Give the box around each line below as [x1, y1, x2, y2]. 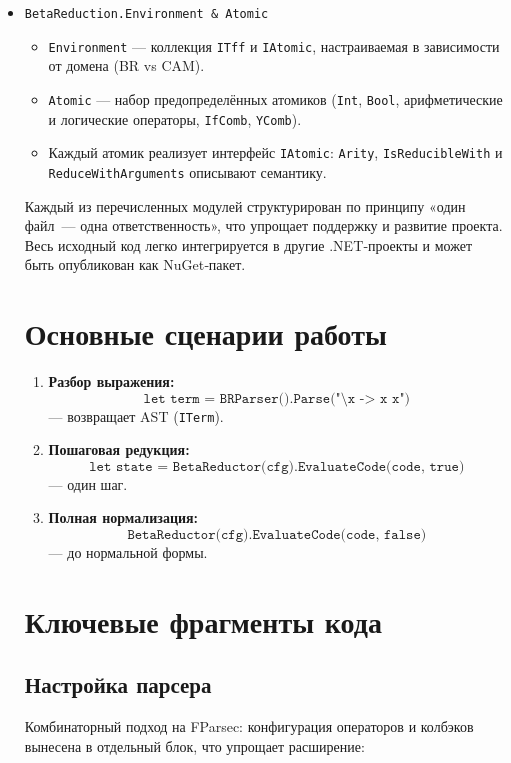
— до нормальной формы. [48, 542, 208, 563]
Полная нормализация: [48, 507, 199, 528]
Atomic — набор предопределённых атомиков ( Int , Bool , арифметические [48, 88, 503, 109]
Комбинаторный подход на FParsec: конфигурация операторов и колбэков [24, 716, 474, 737]
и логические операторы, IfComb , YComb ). [48, 108, 302, 129]
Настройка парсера [24, 669, 212, 700]
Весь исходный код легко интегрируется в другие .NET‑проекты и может [24, 234, 473, 255]
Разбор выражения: [48, 371, 175, 392]
